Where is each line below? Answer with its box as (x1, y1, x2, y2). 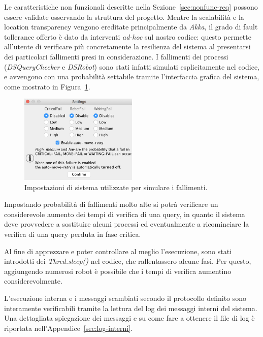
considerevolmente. (4, 275, 62, 286)
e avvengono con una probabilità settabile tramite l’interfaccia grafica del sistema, (4, 71, 259, 82)
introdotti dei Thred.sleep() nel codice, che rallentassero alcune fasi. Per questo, (4, 256, 251, 266)
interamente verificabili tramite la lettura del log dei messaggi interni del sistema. (4, 302, 257, 313)
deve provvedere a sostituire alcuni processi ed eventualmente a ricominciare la (4, 219, 249, 229)
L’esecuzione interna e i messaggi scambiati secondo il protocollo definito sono (4, 292, 247, 303)
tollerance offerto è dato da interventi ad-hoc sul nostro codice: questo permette (4, 31, 251, 42)
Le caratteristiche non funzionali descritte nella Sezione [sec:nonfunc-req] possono (4, 2, 258, 12)
